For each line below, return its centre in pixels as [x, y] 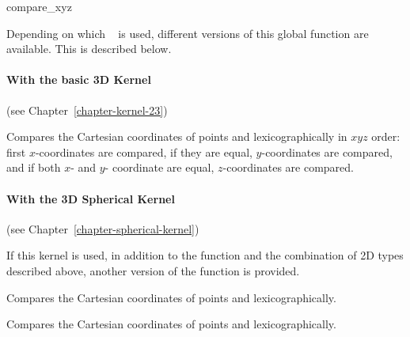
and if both [34, 167]
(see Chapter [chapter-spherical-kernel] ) [103, 228]
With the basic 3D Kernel [79, 80]
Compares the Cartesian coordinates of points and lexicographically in [177, 136]
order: [386, 136]
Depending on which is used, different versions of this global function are [188, 33]
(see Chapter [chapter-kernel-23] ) [87, 110]
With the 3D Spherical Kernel [91, 198]
